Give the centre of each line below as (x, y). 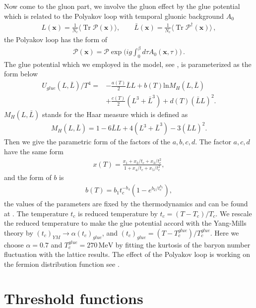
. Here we (224, 232)
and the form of (28, 177)
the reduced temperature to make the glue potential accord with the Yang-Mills (125, 223)
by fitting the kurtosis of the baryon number (183, 244)
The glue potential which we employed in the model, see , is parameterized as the (128, 64)
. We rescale (234, 213)
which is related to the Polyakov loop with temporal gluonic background (114, 16)
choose (14, 244)
